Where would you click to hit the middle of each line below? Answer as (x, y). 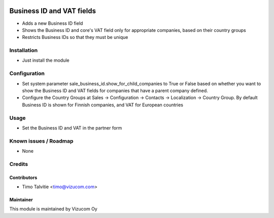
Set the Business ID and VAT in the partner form (72, 128)
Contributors (23, 178)
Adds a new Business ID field (53, 23)
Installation (24, 51)
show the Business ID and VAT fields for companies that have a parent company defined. (115, 91)
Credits (19, 164)
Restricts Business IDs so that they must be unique (75, 37)
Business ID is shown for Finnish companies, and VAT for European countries (103, 105)
